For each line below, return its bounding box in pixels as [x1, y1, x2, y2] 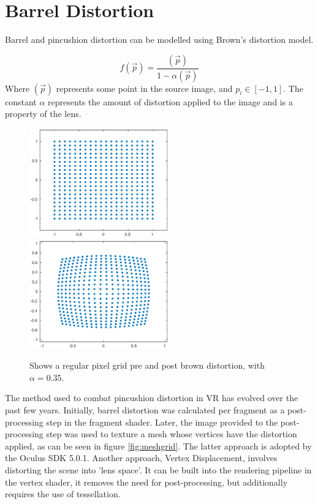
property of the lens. [5, 107, 81, 120]
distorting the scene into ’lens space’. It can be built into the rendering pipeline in [5, 464, 312, 476]
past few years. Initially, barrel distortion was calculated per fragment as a [5, 404, 285, 416]
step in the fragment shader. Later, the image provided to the [46, 415, 278, 428]
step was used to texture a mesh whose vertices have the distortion [46, 427, 297, 440]
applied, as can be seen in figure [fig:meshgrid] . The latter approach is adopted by [5, 439, 312, 452]
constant [5, 95, 37, 108]
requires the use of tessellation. [5, 487, 121, 500]
